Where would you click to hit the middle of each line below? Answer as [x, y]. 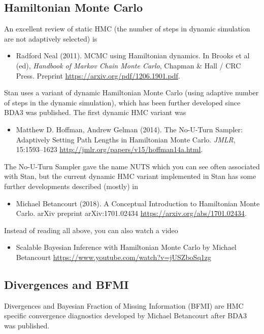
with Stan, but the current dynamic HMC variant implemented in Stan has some [130, 176]
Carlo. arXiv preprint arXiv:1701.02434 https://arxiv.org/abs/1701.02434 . [131, 213]
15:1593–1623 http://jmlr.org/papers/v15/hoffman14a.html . [109, 149]
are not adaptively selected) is [51, 38]
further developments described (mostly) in [71, 186]
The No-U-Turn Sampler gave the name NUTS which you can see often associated [132, 166]
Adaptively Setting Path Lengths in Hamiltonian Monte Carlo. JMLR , [126, 139]
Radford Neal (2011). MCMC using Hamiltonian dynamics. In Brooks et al [133, 55]
